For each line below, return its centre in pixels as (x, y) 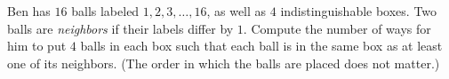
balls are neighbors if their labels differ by (120, 28)
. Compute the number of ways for (337, 28)
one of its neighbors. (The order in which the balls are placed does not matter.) (224, 63)
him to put (37, 46)
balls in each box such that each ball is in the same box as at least (261, 46)
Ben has (29, 11)
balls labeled (105, 11)
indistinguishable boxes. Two (359, 11)
